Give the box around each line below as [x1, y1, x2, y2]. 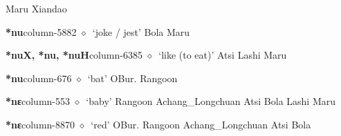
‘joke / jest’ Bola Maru [92, 24, 190, 39]
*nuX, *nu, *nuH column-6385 [6, 48, 142, 62]
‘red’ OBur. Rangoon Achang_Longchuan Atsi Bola [91, 117, 311, 131]
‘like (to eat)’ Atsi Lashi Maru [158, 48, 287, 62]
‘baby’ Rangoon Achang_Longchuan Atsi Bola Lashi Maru [86, 94, 336, 108]
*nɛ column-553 [6, 94, 70, 108]
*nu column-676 [6, 70, 72, 85]
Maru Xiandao [6, 1, 67, 15]
